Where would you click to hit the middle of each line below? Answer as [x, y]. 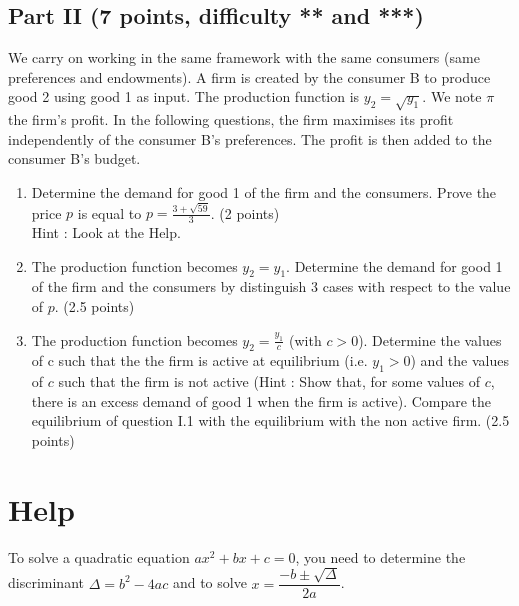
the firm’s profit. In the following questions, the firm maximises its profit [231, 119]
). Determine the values [430, 339]
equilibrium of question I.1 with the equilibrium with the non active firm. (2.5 [270, 420]
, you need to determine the [380, 556]
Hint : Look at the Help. [106, 232]
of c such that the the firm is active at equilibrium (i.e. [199, 360]
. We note [452, 96]
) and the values [459, 360]
